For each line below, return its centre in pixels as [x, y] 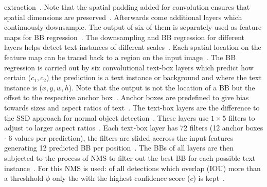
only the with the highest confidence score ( [121, 178]
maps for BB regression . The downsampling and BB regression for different [124, 37]
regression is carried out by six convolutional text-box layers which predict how [129, 67]
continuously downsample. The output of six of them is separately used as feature [133, 27]
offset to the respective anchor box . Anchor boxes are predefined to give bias [127, 97]
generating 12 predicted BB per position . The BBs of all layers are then [119, 148]
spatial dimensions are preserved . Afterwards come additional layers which [123, 17]
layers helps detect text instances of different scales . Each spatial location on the [133, 47]
